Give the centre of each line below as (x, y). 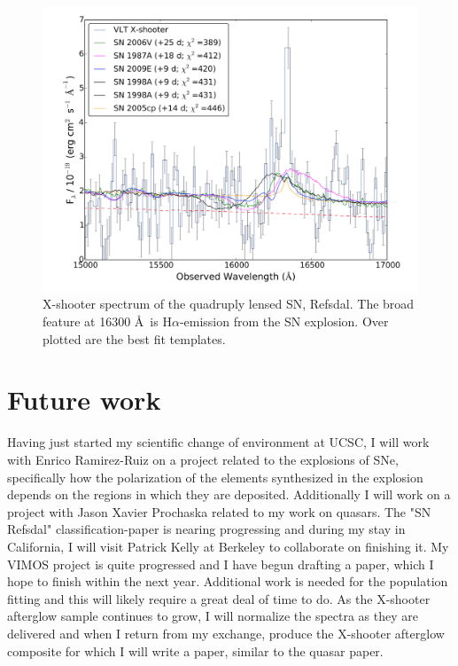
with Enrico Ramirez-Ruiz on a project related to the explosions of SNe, (203, 459)
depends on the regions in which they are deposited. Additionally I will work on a (229, 494)
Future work (84, 400)
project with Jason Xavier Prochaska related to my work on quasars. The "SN (219, 511)
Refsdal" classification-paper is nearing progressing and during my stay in (206, 529)
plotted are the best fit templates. (134, 338)
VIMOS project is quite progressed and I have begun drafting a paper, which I (221, 564)
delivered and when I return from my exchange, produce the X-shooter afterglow (226, 633)
